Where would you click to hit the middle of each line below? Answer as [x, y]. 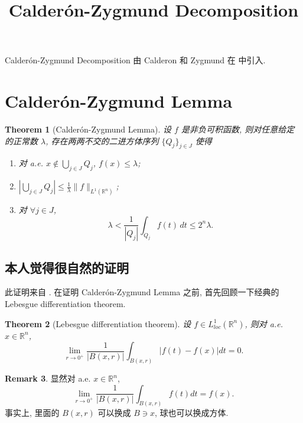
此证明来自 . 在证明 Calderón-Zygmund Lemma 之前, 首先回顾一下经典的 [142, 292]
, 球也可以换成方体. [191, 413]
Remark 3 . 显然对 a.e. [48, 378]
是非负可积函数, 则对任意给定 [238, 129]
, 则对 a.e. [264, 323]
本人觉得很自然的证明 [67, 267]
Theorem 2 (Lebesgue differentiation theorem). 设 [98, 323]
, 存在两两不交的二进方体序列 [102, 141]
